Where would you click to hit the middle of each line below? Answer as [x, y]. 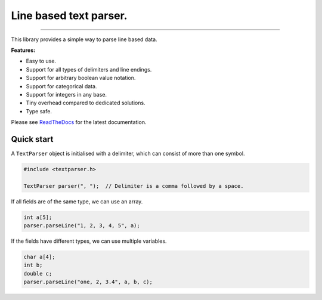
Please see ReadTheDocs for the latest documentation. [79, 122]
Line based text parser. [69, 16]
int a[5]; [38, 217]
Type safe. [39, 111]
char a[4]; [39, 257]
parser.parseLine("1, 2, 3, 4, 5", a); [82, 226]
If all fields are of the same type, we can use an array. [77, 201]
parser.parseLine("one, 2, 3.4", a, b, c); [88, 282]
